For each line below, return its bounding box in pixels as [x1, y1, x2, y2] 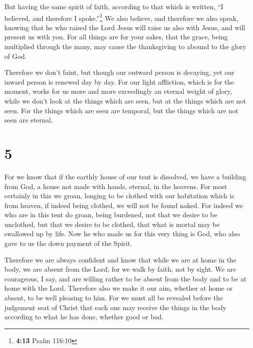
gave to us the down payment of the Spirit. [4, 238, 133, 248]
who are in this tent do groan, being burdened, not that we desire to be [4, 209, 218, 220]
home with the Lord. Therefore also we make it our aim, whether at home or [4, 283, 233, 293]
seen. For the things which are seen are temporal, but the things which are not [4, 105, 238, 115]
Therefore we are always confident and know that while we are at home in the [4, 254, 236, 264]
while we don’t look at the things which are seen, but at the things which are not [4, 96, 246, 105]
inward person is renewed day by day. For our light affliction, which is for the [4, 76, 234, 87]
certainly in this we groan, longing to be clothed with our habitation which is [4, 191, 235, 201]
